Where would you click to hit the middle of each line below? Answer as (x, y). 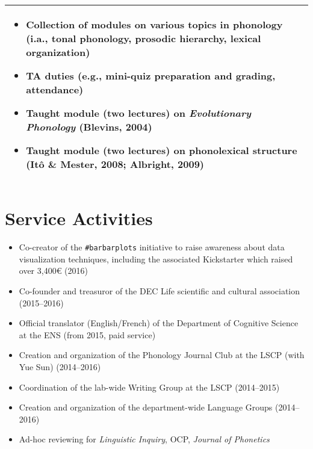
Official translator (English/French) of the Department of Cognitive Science (159, 323)
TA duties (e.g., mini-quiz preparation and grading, (151, 76)
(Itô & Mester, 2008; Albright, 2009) (115, 164)
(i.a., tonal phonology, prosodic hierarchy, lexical (144, 38)
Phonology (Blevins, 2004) (89, 127)
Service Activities (79, 218)
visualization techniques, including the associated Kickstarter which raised (156, 259)
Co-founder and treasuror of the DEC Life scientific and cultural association (160, 290)
